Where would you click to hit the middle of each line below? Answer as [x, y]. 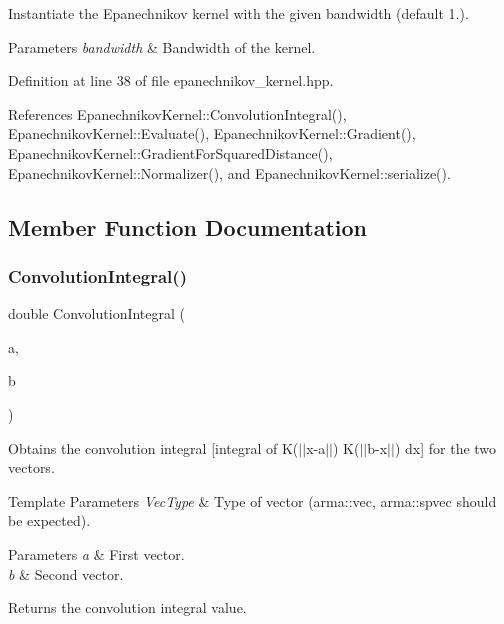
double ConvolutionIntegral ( [97, 313]
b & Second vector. [66, 573]
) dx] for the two [445, 447]
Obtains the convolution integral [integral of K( [153, 447]
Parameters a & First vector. [96, 553]
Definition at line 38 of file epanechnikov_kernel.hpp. [171, 80]
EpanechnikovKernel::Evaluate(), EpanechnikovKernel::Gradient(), [212, 133]
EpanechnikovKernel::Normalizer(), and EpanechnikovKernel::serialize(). [229, 172]
